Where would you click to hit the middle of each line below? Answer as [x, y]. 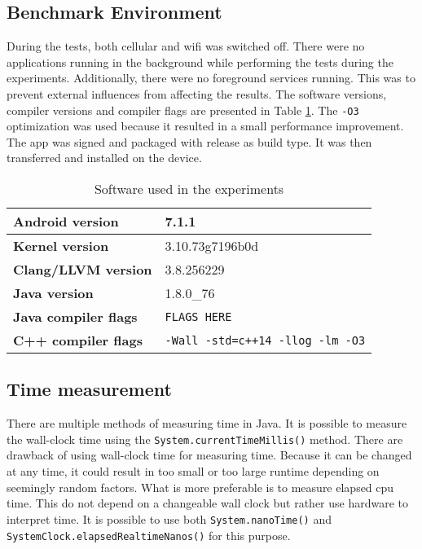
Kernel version [61, 246]
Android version [66, 222]
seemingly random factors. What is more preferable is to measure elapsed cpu [200, 487]
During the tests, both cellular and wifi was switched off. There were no [186, 46]
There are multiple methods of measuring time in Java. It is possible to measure [207, 423]
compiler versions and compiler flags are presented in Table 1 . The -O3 [183, 110]
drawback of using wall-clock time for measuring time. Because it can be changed [209, 455]
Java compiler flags [75, 317]
